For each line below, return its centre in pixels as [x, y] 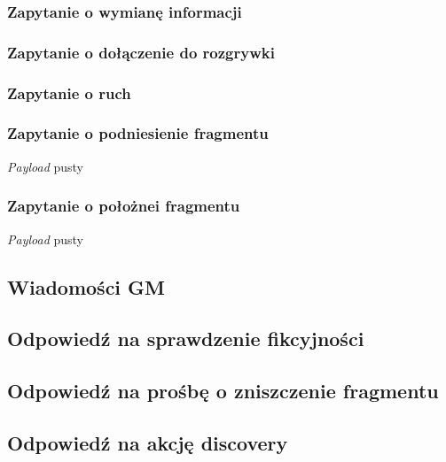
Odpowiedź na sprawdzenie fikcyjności [186, 339]
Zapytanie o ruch [69, 92]
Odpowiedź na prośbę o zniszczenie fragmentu [223, 391]
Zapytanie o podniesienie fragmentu [138, 133]
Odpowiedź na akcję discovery [148, 442]
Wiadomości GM [86, 286]
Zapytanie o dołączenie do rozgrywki [141, 52]
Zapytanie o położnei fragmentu [124, 206]
